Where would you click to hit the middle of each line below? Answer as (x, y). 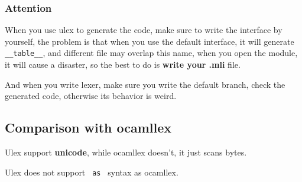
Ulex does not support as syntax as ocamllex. (92, 172)
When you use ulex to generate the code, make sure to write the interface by (144, 30)
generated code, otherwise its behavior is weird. (91, 96)
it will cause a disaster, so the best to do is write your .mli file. (123, 64)
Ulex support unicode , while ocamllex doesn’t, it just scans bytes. (126, 152)
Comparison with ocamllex (88, 128)
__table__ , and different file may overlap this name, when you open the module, (151, 53)
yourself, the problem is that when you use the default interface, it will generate (150, 41)
